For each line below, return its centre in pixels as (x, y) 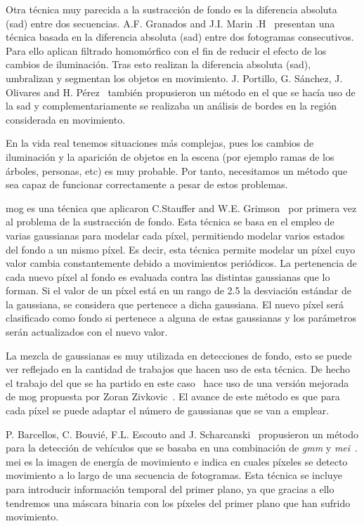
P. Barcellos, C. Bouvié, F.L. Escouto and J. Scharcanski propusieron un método (182, 434)
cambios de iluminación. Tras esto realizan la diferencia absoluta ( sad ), (158, 64)
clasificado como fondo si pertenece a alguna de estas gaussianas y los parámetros (181, 318)
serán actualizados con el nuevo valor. (87, 332)
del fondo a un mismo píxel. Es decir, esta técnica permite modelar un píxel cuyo (181, 249)
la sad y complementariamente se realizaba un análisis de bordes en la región (171, 106)
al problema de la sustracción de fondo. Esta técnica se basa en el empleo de (170, 222)
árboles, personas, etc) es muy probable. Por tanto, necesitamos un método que (177, 170)
